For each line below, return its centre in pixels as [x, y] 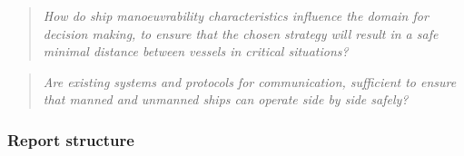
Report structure [71, 139]
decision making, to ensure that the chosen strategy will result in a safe [241, 33]
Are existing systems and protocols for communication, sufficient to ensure [250, 81]
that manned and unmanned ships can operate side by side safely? [226, 99]
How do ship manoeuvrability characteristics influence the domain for [236, 15]
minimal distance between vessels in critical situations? [196, 51]
